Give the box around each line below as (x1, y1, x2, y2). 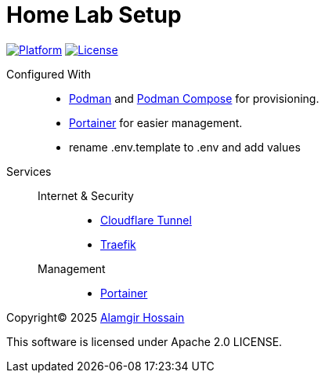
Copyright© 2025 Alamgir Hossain (6, 310, 185, 324)
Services (6, 164, 52, 178)
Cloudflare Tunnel (100, 213, 192, 227)
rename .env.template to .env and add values (69, 140, 301, 154)
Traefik (100, 237, 136, 251)
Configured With (6, 67, 92, 81)
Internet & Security (38, 188, 134, 202)
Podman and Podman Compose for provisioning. (69, 91, 320, 105)
